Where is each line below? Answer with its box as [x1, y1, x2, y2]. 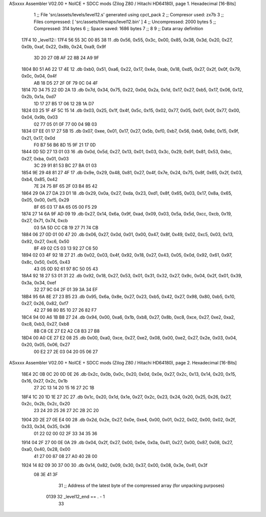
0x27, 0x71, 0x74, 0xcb [21, 218, 68, 224]
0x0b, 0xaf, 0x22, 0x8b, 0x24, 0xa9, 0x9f [21, 43, 106, 49]
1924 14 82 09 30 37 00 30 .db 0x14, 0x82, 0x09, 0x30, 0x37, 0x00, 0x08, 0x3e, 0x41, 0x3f [21, 462, 208, 468]
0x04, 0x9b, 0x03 [21, 114, 58, 120]
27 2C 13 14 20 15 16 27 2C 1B [33, 385, 95, 391]
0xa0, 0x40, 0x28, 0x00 [21, 446, 71, 452]
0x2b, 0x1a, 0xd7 [21, 94, 57, 99]
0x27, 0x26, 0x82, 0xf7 [21, 300, 68, 306]
